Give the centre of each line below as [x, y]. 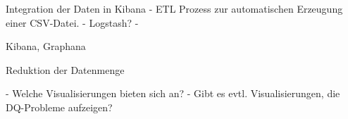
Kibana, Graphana [46, 46]
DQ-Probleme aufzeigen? [59, 107]
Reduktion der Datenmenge [65, 69]
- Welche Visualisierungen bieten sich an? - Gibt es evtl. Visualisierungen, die [173, 93]
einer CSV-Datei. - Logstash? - [72, 22]
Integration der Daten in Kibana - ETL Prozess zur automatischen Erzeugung [174, 8]
